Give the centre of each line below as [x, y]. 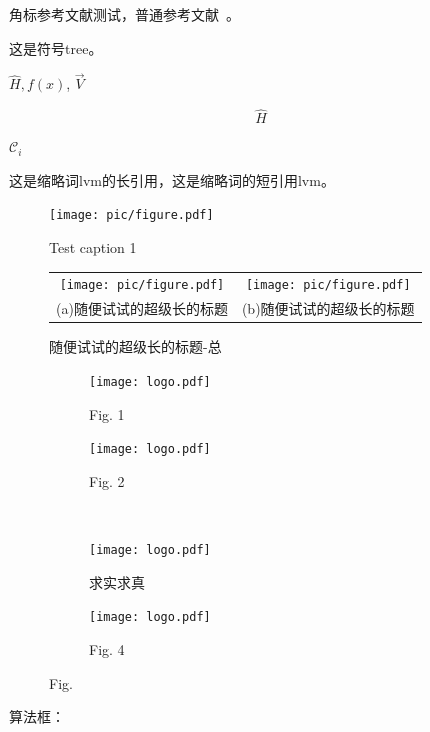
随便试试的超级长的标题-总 [135, 346]
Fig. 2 [107, 480]
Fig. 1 [107, 413]
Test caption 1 [93, 247]
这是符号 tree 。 [56, 47]
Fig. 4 [107, 649]
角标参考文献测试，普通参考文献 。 [124, 14]
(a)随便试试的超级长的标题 [142, 308]
